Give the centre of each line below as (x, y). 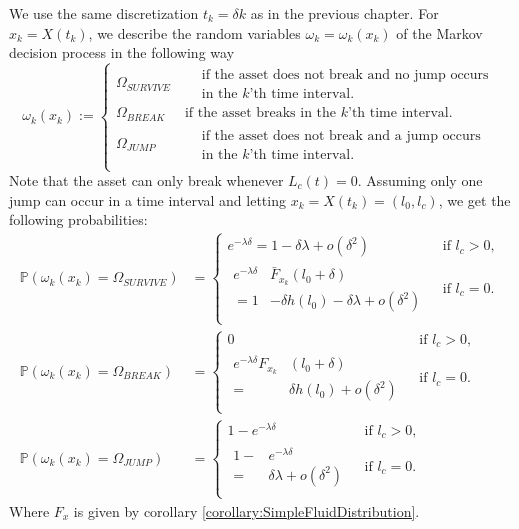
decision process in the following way (122, 52)
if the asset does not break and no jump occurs (345, 75)
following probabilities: (78, 219)
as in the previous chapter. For (344, 13)
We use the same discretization (104, 13)
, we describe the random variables (194, 32)
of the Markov (439, 32)
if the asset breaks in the (260, 113)
